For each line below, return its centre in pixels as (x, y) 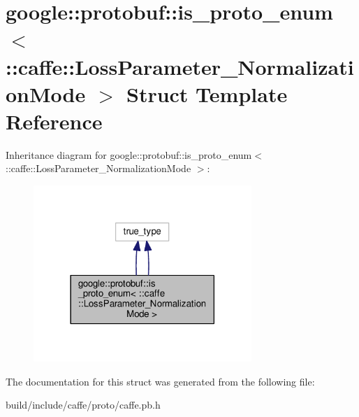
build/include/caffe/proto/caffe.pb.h (83, 405)
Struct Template (207, 93)
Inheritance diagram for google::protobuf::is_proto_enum (129, 154)
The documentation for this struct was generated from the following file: (160, 381)
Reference (54, 121)
